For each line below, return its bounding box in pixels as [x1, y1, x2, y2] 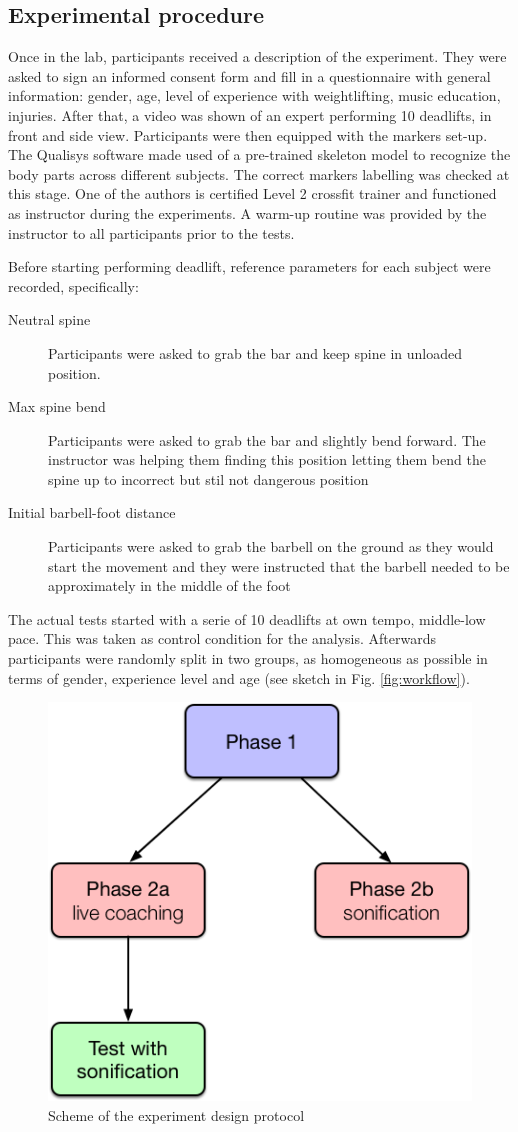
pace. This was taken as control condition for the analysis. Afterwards [8, 628, 436, 649]
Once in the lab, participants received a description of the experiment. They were [8, 46, 507, 67]
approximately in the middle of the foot [48, 575, 291, 596]
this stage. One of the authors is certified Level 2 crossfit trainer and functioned [8, 183, 497, 204]
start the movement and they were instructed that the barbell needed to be [48, 555, 510, 576]
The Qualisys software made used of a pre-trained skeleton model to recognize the [8, 144, 511, 165]
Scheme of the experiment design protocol [48, 1104, 305, 1125]
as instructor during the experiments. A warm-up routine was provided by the [8, 202, 487, 223]
